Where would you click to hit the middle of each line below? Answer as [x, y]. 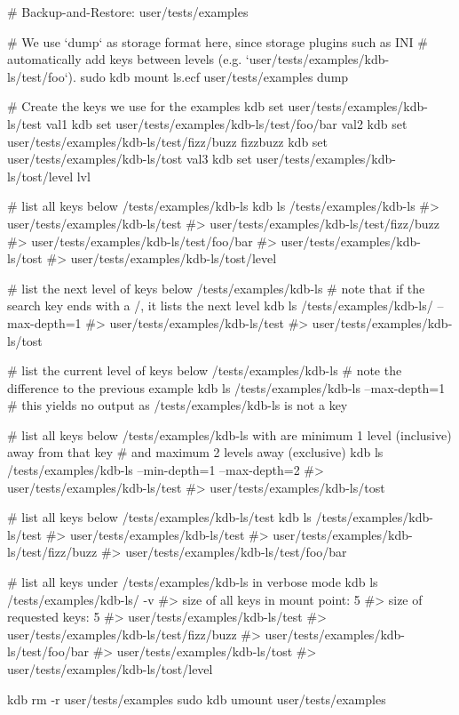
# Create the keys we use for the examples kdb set [146, 106]
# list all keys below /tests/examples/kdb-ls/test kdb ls [159, 517]
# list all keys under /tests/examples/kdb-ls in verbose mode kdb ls [193, 582]
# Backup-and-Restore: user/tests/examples [128, 12]
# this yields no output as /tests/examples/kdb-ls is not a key [178, 405]
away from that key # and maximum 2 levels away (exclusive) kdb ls [195, 452]
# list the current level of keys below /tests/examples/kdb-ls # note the [205, 370]
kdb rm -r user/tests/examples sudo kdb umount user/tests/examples [197, 699]
